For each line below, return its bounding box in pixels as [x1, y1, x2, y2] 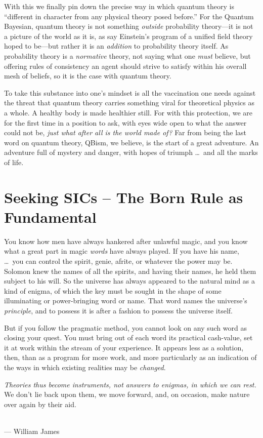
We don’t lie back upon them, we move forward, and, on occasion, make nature [4, 389, 250, 400]
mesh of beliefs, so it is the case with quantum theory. [4, 70, 171, 81]
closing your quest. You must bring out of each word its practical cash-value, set [4, 332, 253, 343]
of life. [4, 156, 24, 167]
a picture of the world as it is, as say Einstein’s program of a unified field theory [4, 30, 253, 41]
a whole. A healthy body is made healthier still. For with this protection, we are [4, 107, 252, 117]
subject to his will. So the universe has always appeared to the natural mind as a [4, 275, 255, 286]
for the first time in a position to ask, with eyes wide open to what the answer [4, 117, 247, 128]
